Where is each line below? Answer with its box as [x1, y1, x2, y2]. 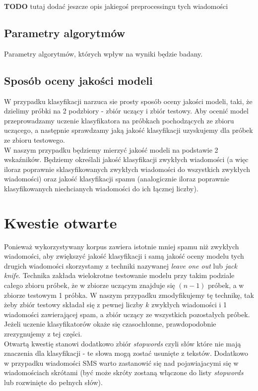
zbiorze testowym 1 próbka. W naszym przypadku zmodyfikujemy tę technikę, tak [4, 289, 254, 300]
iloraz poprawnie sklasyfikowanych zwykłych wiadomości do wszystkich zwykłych [4, 164, 250, 174]
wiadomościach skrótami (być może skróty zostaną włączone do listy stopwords [4, 367, 244, 378]
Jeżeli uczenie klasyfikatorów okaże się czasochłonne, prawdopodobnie [4, 319, 216, 329]
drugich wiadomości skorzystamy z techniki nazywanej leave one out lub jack [4, 260, 237, 271]
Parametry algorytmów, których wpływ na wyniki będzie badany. [4, 48, 203, 58]
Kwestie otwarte [4, 212, 117, 232]
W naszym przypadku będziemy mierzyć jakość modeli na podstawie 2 [4, 144, 218, 155]
